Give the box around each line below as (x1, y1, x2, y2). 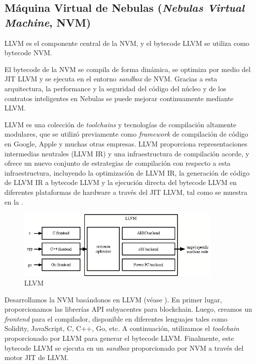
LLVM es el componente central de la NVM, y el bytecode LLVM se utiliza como (4, 37, 250, 48)
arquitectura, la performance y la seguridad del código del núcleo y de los (4, 83, 226, 93)
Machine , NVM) (4, 14, 91, 30)
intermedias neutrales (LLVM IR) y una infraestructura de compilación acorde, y (4, 148, 250, 158)
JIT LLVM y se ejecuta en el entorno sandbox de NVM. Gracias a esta (4, 73, 218, 84)
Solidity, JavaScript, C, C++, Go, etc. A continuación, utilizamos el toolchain (4, 323, 239, 333)
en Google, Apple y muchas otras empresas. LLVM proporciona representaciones (4, 138, 248, 148)
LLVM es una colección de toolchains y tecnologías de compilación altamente (4, 119, 237, 129)
